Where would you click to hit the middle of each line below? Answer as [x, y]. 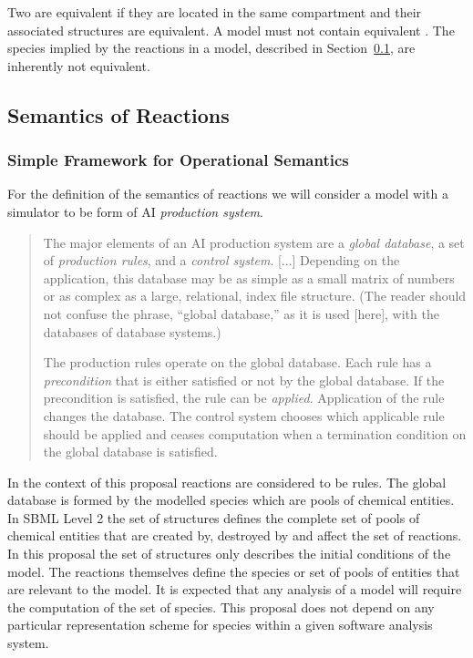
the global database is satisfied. [130, 452]
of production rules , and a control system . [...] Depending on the [221, 260]
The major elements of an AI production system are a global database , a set [254, 242]
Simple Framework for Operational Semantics [178, 160]
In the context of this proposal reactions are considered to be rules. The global [227, 482]
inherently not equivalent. [79, 65]
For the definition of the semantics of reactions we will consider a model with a [228, 194]
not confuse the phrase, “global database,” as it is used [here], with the [241, 313]
